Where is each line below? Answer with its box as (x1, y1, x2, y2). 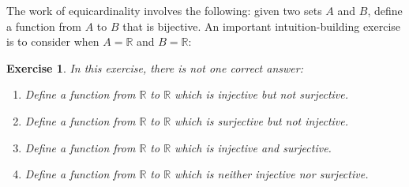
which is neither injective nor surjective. (174, 166, 369, 182)
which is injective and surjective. (174, 139, 332, 155)
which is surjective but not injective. (174, 112, 349, 129)
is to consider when (6, 33, 99, 50)
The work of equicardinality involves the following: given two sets (6, 2, 322, 18)
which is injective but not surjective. (174, 86, 349, 103)
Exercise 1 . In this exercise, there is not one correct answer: (6, 59, 303, 76)
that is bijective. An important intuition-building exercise (122, 17, 401, 34)
